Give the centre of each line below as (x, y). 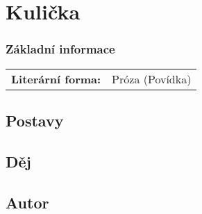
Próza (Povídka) (152, 79)
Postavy (35, 120)
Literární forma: (56, 79)
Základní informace (60, 49)
